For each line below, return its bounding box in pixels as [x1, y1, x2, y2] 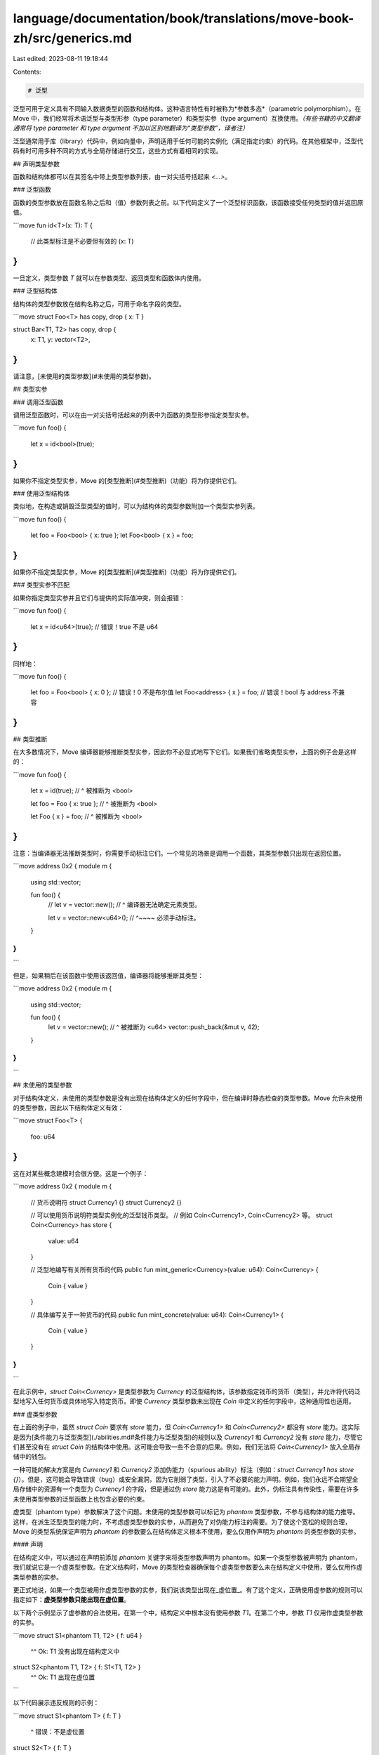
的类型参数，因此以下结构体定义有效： [13, 1104, 124, 1112]
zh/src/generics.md [13, 30, 133, 46]
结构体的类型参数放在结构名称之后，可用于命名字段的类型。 [13, 299, 185, 308]
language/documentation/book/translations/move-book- [13, 11, 354, 26]
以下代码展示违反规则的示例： [13, 1699, 100, 1707]
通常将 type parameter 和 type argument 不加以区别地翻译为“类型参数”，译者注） [13, 124, 249, 133]
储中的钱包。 [13, 1452, 51, 1461]
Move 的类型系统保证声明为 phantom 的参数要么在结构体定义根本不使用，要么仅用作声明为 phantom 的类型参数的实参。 [13, 1528, 360, 1536]
